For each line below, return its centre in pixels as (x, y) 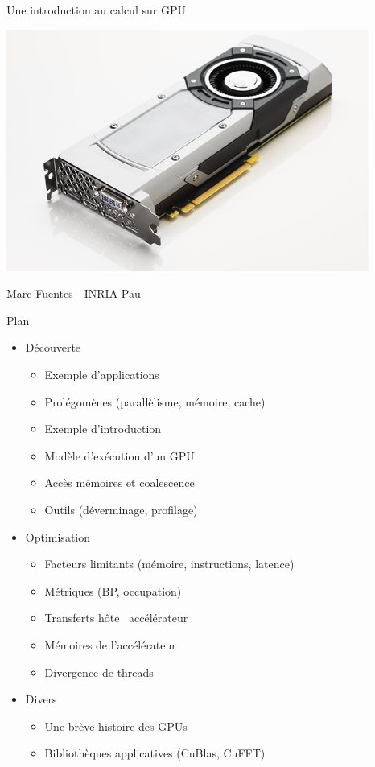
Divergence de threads (99, 672)
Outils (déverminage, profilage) (121, 509)
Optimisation (58, 536)
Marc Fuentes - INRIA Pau (74, 293)
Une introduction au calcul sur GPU (96, 10)
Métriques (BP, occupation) (113, 590)
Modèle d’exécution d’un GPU (120, 455)
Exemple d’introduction (103, 429)
